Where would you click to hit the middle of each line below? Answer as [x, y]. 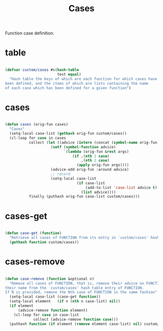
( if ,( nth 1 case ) [91, 156]
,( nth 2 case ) [95, 160]
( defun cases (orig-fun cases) [37, 125]
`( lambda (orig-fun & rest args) [97, 151]
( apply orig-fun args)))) [103, 165]
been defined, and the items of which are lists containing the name [77, 83]
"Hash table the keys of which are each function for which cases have [83, 79]
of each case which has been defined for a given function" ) [68, 88]
